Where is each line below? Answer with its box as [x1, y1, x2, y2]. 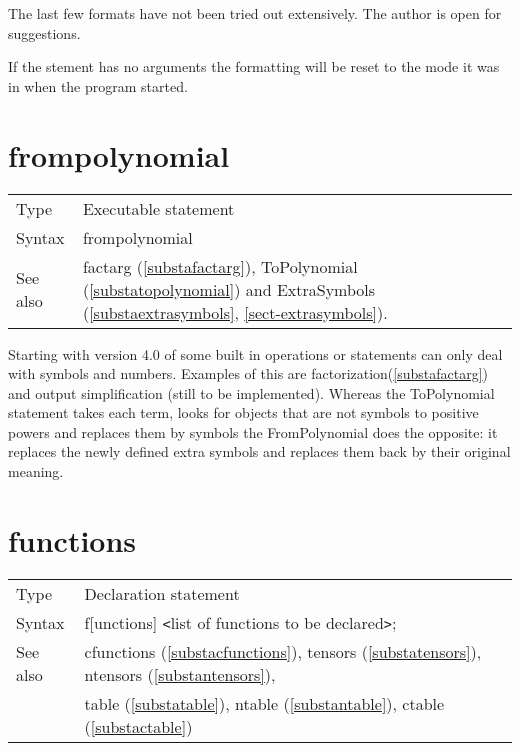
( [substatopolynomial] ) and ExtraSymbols [82, 277, 376, 301]
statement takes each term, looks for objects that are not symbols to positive [8, 402, 479, 423]
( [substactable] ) [84, 714, 193, 738]
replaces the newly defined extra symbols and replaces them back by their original [8, 441, 511, 462]
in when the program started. [8, 75, 188, 96]
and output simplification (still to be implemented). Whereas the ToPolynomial [8, 382, 495, 403]
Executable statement [82, 196, 235, 220]
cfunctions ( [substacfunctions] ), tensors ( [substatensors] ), [84, 639, 482, 663]
